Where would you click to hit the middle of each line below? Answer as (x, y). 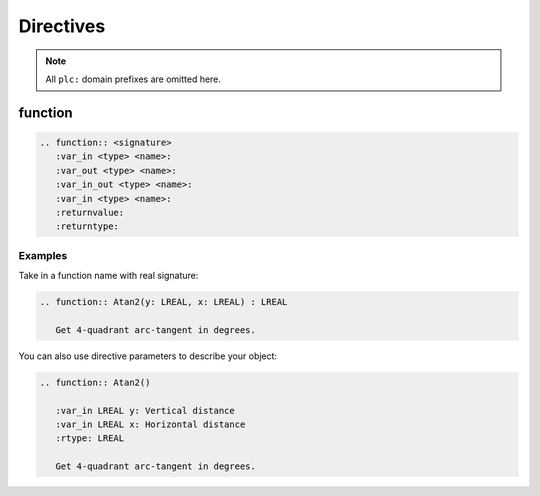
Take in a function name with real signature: (108, 276)
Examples (43, 255)
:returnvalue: (90, 212)
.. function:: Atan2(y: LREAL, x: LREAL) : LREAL (163, 301)
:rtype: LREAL (90, 438)
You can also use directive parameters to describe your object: (148, 356)
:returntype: (87, 226)
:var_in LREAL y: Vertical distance (145, 410)
